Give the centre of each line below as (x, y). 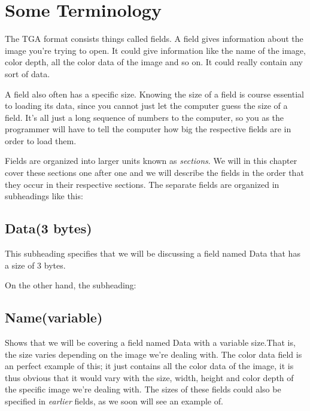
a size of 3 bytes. (35, 265)
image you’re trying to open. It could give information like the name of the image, (155, 50)
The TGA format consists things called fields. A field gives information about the (154, 39)
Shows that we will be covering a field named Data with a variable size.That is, (150, 342)
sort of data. (28, 73)
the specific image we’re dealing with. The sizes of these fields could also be (143, 389)
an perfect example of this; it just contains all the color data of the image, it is (149, 366)
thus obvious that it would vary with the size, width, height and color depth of (149, 377)
